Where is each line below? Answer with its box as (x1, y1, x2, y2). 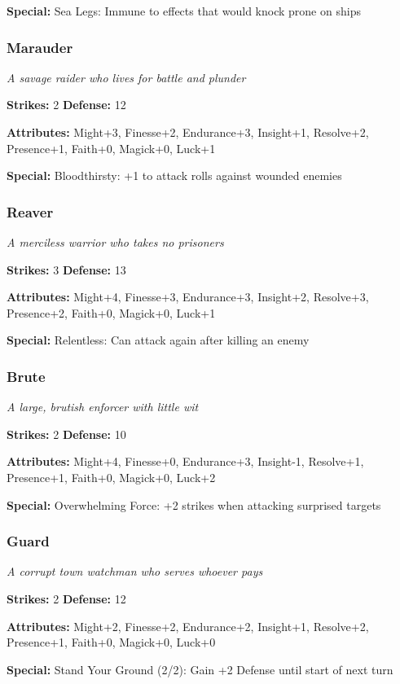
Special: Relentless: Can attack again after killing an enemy (7, 331, 310, 349)
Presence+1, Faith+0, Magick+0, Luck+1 (7, 139, 216, 156)
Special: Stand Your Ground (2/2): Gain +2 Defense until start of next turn (7, 660, 393, 677)
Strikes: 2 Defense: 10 (7, 425, 126, 442)
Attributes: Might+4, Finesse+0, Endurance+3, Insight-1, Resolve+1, (7, 453, 364, 470)
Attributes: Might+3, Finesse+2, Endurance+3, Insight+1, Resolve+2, (7, 124, 369, 140)
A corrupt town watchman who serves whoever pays (7, 563, 263, 580)
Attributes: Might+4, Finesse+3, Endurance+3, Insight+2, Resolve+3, (7, 288, 369, 305)
